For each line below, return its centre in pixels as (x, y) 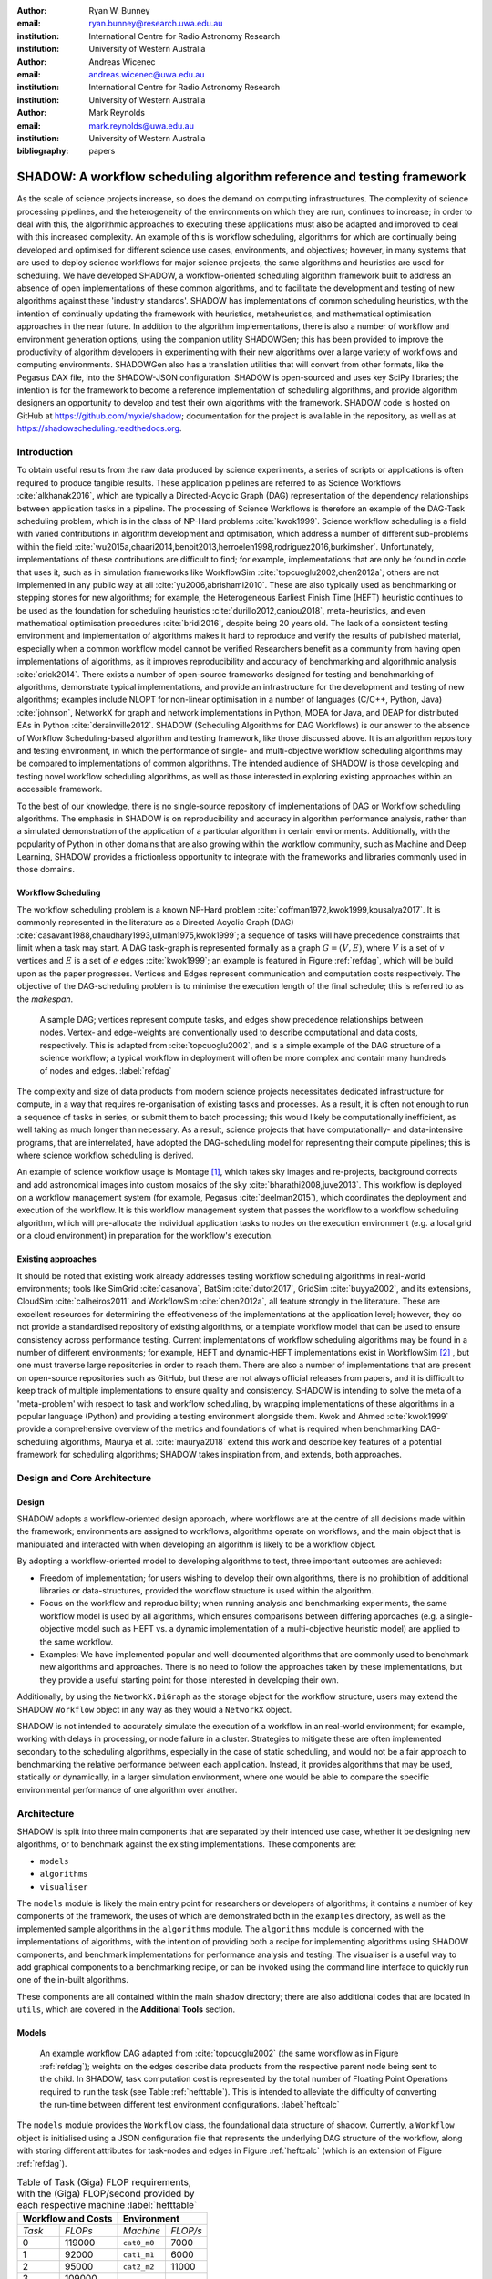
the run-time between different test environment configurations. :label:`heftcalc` (190, 2105)
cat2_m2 (139, 2267)
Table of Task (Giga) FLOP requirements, (104, 2182)
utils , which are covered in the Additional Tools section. (126, 2009)
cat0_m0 (139, 2243)
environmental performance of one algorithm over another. (127, 1789)
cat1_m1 (139, 2255)
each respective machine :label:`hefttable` (107, 2205)
